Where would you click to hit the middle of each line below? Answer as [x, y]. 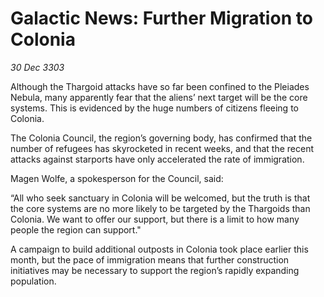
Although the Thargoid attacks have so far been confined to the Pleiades [160, 86]
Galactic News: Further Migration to [161, 18]
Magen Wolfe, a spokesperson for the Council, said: [117, 178]
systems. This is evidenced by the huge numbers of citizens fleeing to [154, 108]
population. [33, 281]
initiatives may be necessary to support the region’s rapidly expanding [155, 270]
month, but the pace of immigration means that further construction [150, 259]
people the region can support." [76, 229]
